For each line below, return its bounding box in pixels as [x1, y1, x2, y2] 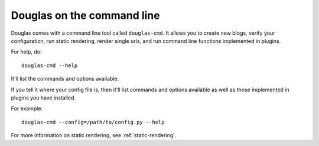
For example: [11, 105, 43, 112]
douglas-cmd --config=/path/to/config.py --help [21, 118, 165, 125]
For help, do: [11, 48, 42, 55]
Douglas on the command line [11, 9, 160, 22]
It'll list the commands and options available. [11, 75, 119, 82]
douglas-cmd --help [21, 62, 78, 69]
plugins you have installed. [11, 94, 76, 101]
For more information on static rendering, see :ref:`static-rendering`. [11, 132, 177, 139]
